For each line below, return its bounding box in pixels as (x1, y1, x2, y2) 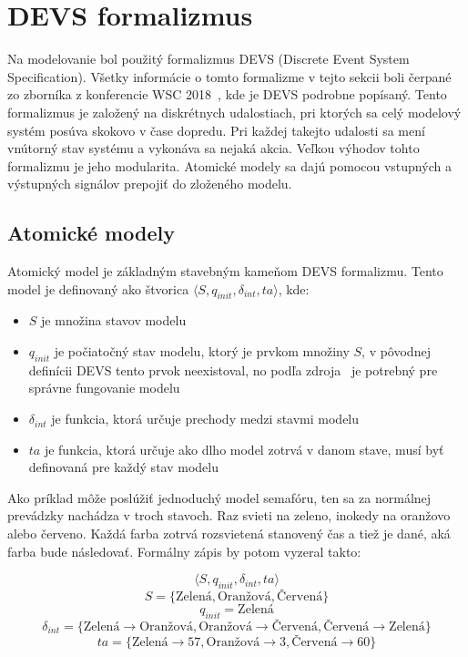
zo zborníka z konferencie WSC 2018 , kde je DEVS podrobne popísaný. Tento (7, 85, 447, 104)
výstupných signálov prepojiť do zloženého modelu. (7, 174, 292, 193)
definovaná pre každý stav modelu (28, 457, 219, 477)
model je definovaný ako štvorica (7, 279, 189, 298)
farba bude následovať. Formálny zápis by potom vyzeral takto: (7, 541, 361, 560)
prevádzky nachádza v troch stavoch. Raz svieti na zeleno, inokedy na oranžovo (7, 506, 451, 525)
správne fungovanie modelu (28, 378, 180, 397)
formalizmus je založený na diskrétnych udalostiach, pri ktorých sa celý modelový (7, 102, 462, 121)
